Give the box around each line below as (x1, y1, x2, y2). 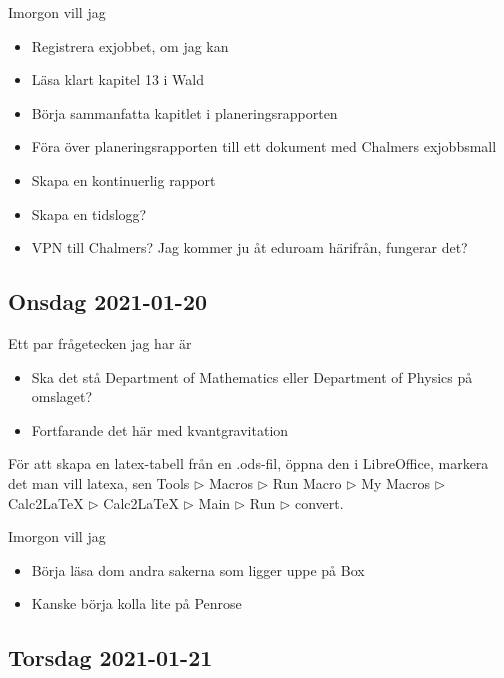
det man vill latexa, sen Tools (8, 472, 190, 493)
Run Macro (272, 472, 342, 493)
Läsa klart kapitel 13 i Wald (31, 69, 205, 90)
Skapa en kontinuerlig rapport (31, 169, 216, 190)
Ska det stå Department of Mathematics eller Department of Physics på (31, 366, 473, 387)
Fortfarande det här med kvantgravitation (31, 419, 289, 440)
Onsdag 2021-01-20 (8, 286, 208, 317)
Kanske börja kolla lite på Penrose (31, 593, 242, 614)
